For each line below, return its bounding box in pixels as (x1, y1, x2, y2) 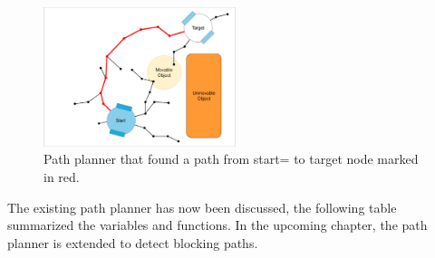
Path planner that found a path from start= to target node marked (43, 149, 419, 168)
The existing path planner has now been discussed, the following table (7, 197, 397, 216)
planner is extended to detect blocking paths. (7, 233, 258, 252)
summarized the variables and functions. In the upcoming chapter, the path (7, 215, 428, 234)
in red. (43, 167, 80, 186)
